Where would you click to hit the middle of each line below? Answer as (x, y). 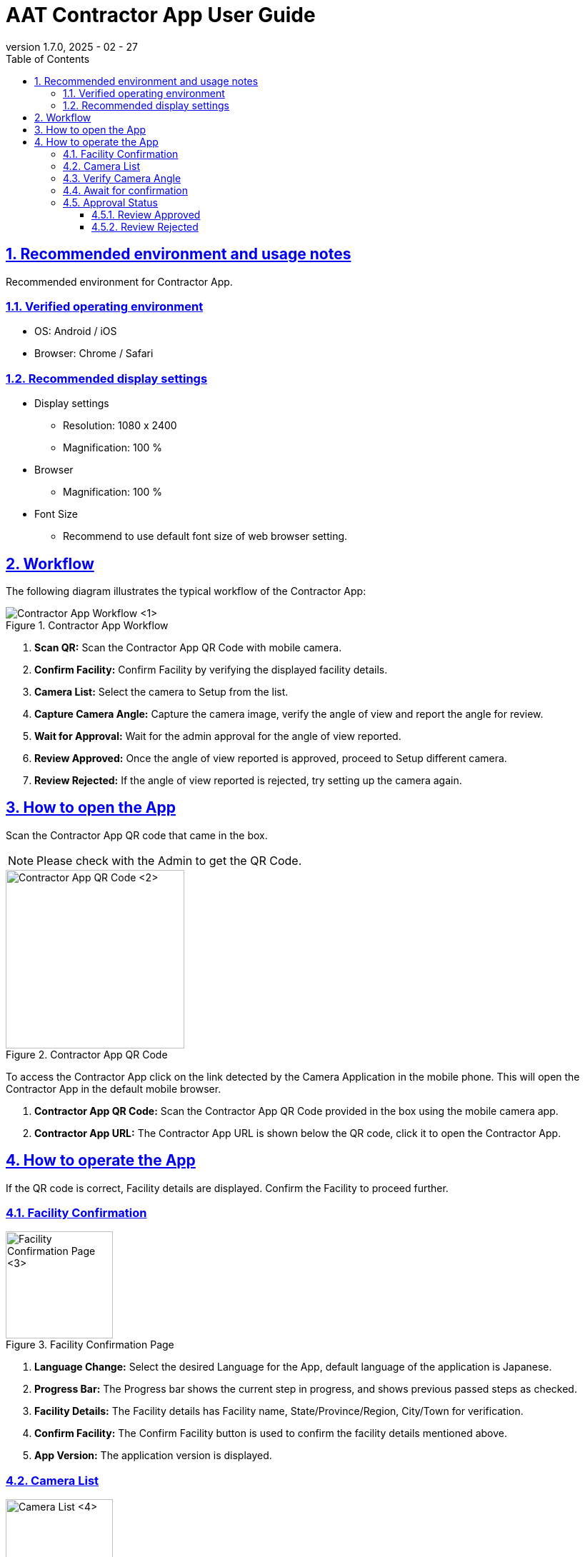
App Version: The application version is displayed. (153, 1456)
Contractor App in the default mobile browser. (114, 1088)
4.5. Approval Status (110, 202)
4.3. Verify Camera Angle (122, 178)
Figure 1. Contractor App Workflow (87, 625)
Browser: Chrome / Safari (94, 354)
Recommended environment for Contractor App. (119, 281)
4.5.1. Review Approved (146, 214)
